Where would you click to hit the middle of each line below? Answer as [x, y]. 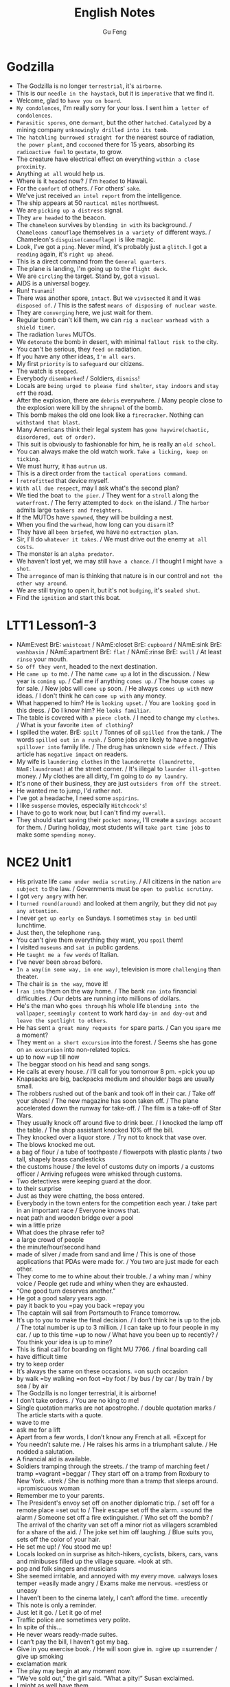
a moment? [32, 1035]
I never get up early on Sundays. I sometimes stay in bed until [106, 918]
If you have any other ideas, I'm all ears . [76, 356]
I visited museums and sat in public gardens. [78, 947]
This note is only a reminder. [56, 1605]
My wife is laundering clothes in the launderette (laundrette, [106, 761]
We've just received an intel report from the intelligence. [99, 195]
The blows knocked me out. [56, 1144]
